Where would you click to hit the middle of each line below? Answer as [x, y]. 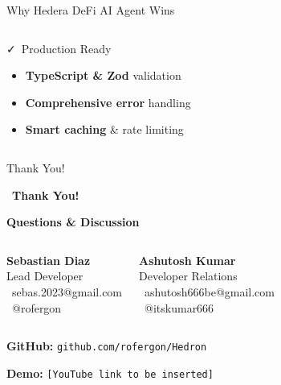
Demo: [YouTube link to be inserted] [110, 373]
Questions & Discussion [73, 222]
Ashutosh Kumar [187, 260]
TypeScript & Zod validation [103, 75]
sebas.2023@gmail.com [67, 291]
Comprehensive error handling [108, 102]
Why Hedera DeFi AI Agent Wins [91, 10]
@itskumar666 [179, 307]
